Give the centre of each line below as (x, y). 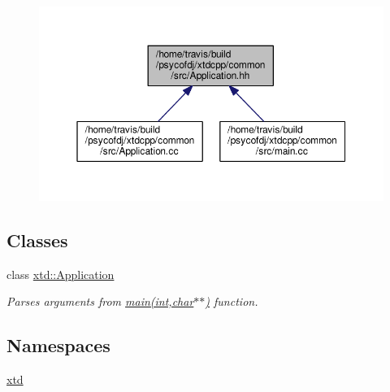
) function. (232, 301)
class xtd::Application (61, 274)
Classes (37, 240)
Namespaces (58, 345)
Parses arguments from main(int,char (100, 301)
